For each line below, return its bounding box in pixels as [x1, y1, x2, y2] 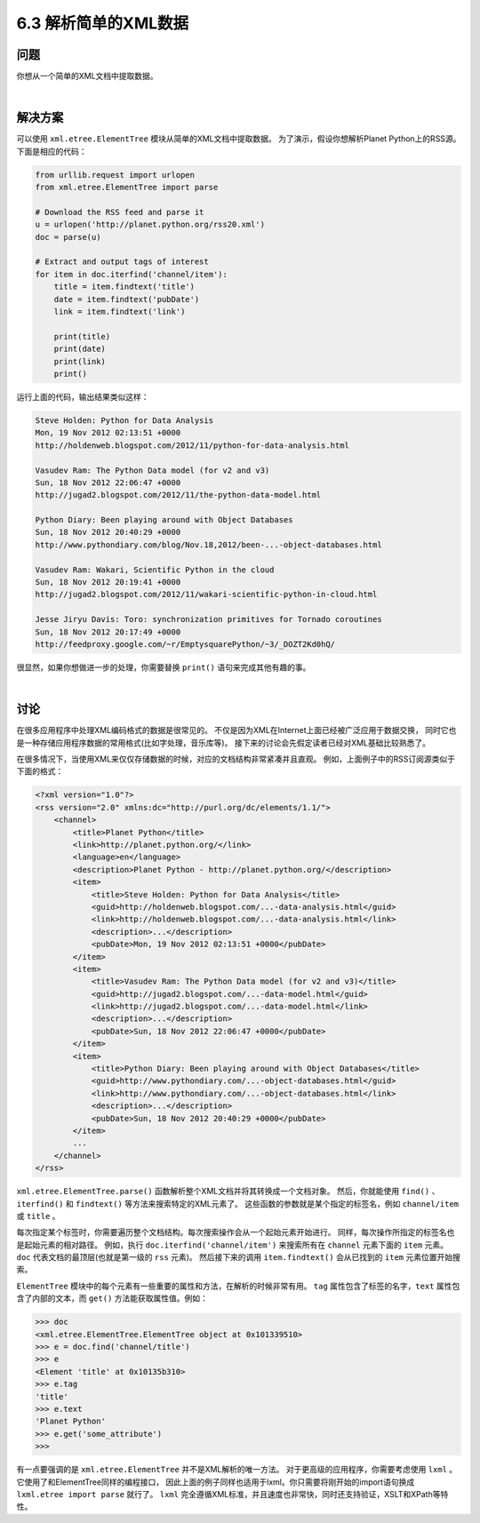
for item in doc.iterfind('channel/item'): [35, 269, 228, 279]
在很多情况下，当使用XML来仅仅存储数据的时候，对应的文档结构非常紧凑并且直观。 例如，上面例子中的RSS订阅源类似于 [16, 754, 456, 764]
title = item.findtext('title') [53, 282, 196, 292]
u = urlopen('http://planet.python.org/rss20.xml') [35, 219, 266, 230]
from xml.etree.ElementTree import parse [35, 182, 219, 193]
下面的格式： [16, 766, 64, 777]
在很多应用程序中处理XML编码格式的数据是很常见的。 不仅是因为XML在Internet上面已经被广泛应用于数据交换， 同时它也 [16, 725, 457, 736]
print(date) [53, 344, 107, 355]
